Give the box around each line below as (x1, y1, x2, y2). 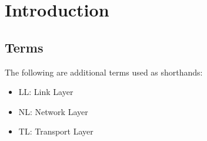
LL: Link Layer (18, 86, 74, 98)
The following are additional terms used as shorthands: (5, 65, 203, 78)
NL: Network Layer (18, 105, 88, 117)
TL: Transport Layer (18, 125, 94, 137)
